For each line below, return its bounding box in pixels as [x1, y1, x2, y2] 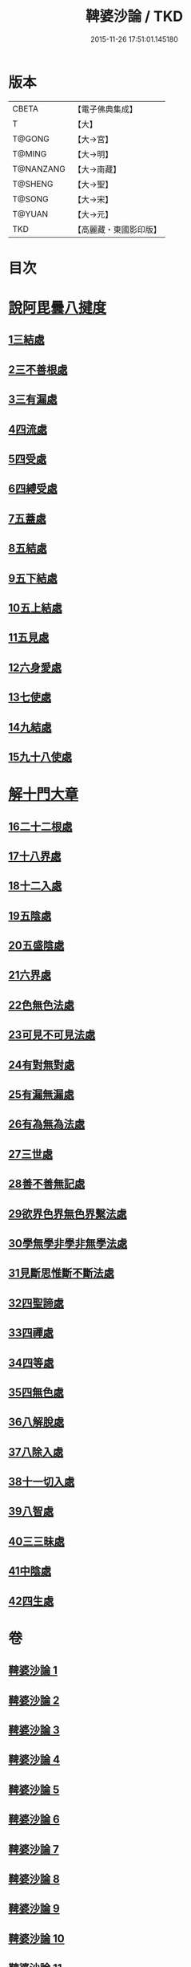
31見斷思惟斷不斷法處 [8, 1266, 114, 1280]
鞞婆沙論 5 [8, 1782, 60, 1796]
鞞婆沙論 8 [8, 1871, 60, 1886]
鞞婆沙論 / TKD [85, 7, 184, 26]
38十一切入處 [8, 1475, 75, 1489]
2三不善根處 [8, 363, 68, 376]
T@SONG [12, 193, 50, 205]
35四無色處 [8, 1385, 64, 1399]
